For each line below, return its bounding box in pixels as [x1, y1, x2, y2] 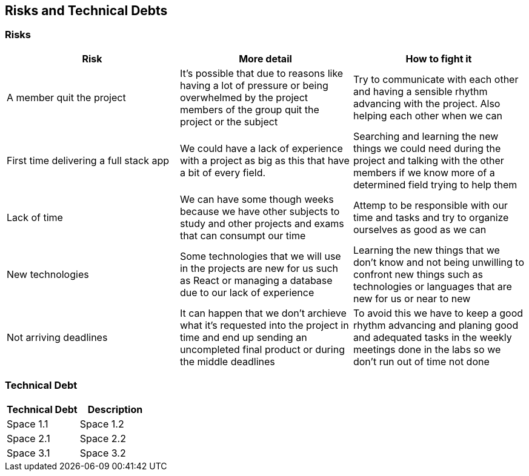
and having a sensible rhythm [353, 85, 488, 98]
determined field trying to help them [353, 178, 517, 191]
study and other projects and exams [179, 217, 344, 230]
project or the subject [179, 115, 278, 128]
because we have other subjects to [179, 205, 340, 217]
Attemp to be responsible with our [353, 199, 508, 211]
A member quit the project [7, 91, 126, 104]
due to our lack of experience [179, 286, 314, 299]
